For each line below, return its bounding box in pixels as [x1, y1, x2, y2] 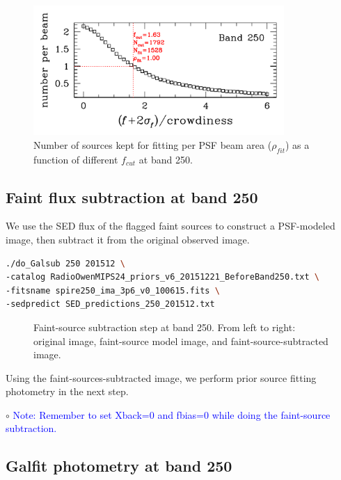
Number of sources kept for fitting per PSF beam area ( [33, 137, 272, 152]
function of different [33, 152, 118, 166]
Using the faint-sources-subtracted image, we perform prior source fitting [6, 370, 317, 385]
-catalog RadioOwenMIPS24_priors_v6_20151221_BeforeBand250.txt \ [6, 272, 320, 282]
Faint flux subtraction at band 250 [6, 186, 258, 207]
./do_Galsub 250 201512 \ [6, 258, 125, 269]
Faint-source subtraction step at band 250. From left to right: [33, 319, 296, 334]
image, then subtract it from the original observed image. [6, 232, 250, 246]
